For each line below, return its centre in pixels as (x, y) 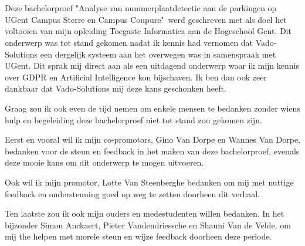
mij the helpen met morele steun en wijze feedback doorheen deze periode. (138, 236)
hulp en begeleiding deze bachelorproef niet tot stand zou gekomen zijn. (133, 119)
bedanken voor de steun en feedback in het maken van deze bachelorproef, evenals (152, 151)
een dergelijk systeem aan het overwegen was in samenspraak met (158, 54)
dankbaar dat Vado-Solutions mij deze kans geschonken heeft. (116, 88)
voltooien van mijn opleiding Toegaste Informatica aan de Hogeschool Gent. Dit (148, 31)
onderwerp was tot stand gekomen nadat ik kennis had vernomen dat (129, 42)
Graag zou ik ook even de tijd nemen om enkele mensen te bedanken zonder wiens (152, 108)
